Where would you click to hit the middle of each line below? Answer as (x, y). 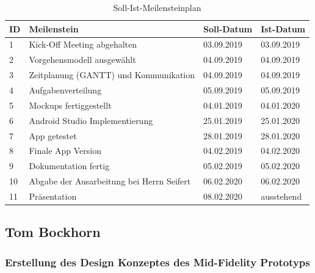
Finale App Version (65, 151)
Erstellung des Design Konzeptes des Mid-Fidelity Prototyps (157, 262)
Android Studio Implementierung (91, 120)
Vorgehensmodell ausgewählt (82, 60)
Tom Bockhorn (53, 232)
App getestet (53, 135)
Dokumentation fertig (69, 166)
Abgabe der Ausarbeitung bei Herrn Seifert (110, 181)
